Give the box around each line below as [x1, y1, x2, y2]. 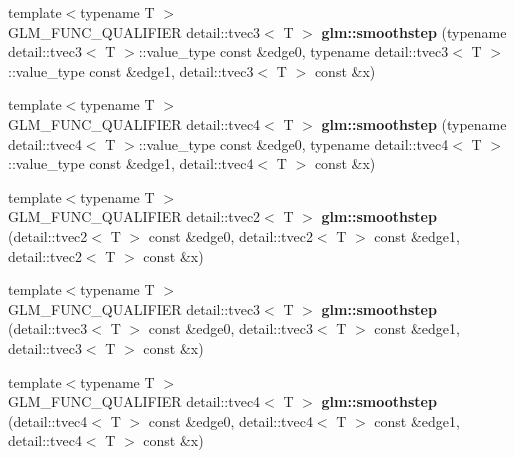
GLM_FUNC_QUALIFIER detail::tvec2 [8, 206, 261, 227]
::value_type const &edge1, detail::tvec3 [8, 60, 254, 81]
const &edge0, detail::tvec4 [148, 410, 313, 431]
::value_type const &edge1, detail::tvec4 [8, 153, 254, 174]
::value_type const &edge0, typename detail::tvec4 [138, 133, 449, 154]
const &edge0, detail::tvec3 [148, 318, 313, 339]
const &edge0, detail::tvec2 [148, 225, 313, 246]
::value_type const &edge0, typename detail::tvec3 [138, 41, 449, 62]
